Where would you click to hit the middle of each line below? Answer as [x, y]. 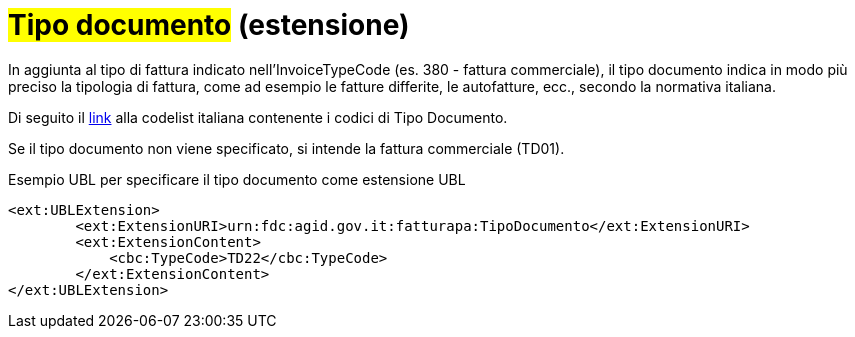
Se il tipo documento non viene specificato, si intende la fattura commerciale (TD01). [286, 148]
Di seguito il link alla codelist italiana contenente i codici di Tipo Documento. [258, 117]
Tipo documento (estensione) [209, 25]
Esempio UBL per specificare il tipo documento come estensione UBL [237, 179]
